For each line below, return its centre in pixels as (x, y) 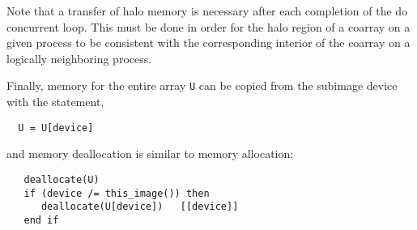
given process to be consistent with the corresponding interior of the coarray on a (208, 43)
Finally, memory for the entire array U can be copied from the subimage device (202, 85)
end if (41, 220)
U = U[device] (56, 128)
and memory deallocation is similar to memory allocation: (150, 153)
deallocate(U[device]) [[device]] (140, 207)
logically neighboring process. (79, 58)
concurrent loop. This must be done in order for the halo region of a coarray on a (208, 26)
